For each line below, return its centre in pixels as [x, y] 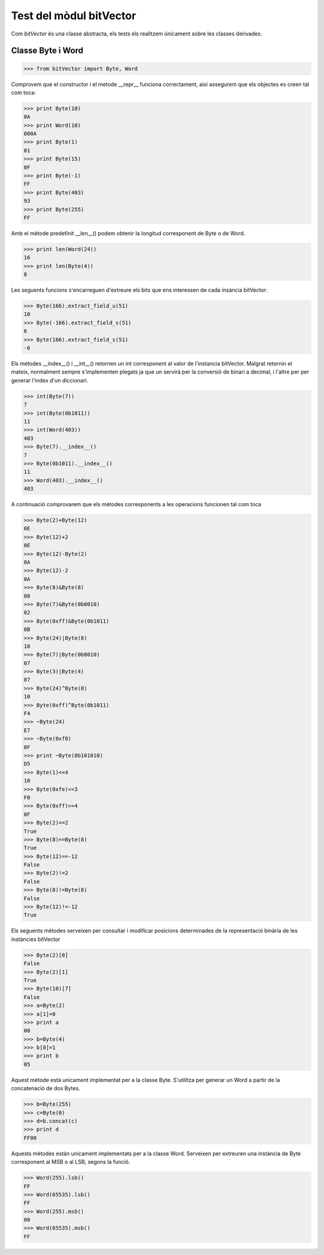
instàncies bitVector [36, 939]
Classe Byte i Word [47, 51]
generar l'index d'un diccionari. [49, 380]
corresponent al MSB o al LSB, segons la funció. [70, 1162]
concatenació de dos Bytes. [46, 1088]
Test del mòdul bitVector [73, 16]
